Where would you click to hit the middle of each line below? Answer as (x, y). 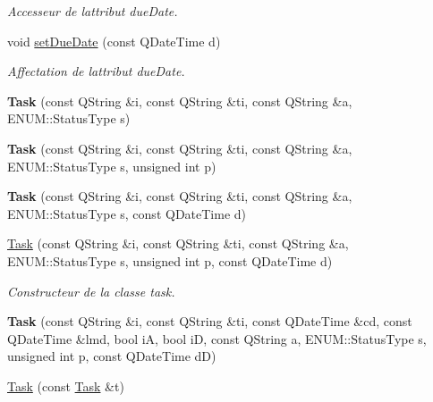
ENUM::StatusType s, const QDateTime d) (127, 213)
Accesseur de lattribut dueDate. (93, 11)
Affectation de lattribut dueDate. (96, 71)
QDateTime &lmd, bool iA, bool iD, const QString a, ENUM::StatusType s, (217, 338)
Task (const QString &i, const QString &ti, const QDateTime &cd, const (210, 321)
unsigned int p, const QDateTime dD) (112, 356)
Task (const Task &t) (66, 385)
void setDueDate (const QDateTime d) (114, 41)
